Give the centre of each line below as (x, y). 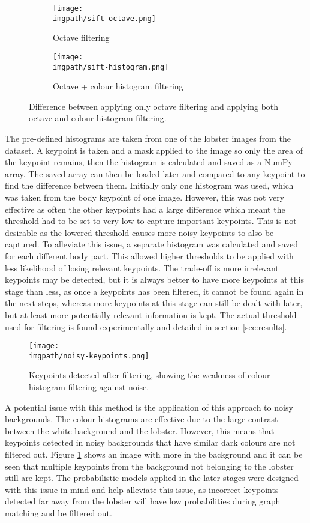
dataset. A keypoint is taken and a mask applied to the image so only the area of (154, 150)
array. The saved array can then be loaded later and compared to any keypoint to (155, 173)
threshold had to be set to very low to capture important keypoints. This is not (151, 221)
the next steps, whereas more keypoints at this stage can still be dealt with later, (154, 303)
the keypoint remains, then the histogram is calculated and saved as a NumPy (149, 162)
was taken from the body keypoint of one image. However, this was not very (145, 197)
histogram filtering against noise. (89, 387)
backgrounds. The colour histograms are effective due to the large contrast (142, 419)
